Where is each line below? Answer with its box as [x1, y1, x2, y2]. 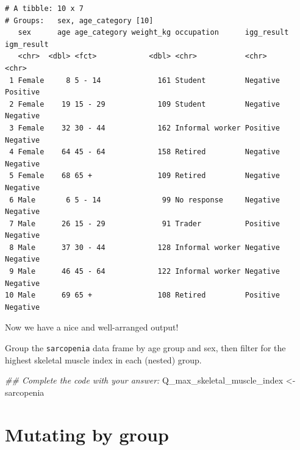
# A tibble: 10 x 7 [5, 4, 84, 13]
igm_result [5, 40, 49, 49]
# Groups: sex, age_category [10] [5, 16, 154, 25]
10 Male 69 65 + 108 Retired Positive [5, 291, 280, 300]
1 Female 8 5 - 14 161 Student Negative [9, 76, 280, 85]
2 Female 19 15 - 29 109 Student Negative [9, 99, 280, 109]
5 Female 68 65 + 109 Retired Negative [9, 171, 280, 180]
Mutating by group [5, 421, 169, 446]
